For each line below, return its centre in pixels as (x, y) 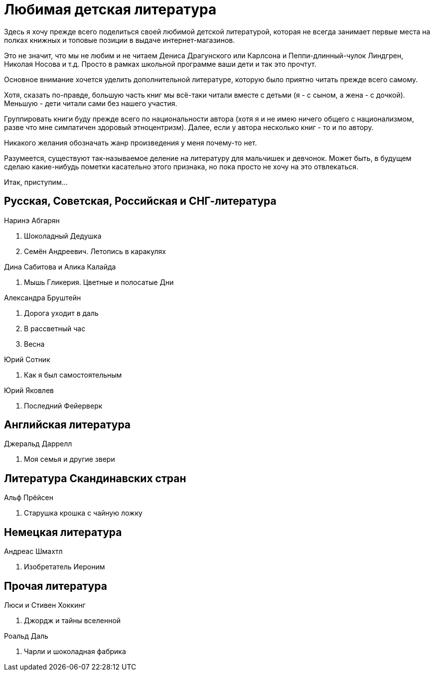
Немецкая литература (63, 532)
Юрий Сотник (27, 359)
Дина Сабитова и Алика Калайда (60, 267)
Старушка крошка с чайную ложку (83, 513)
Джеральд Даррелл (38, 444)
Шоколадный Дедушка (63, 236)
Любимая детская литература (110, 9)
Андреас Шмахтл (33, 551)
